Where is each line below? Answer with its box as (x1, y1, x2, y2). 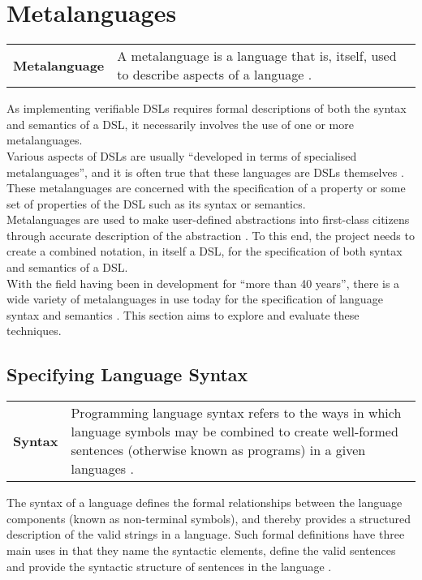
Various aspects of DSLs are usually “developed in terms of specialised (6, 147, 357, 164)
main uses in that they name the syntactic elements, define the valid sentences (6, 542, 396, 559)
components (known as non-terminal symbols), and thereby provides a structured (6, 509, 411, 526)
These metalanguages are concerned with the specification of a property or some (6, 179, 406, 196)
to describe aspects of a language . (117, 65, 312, 84)
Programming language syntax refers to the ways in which (71, 403, 402, 423)
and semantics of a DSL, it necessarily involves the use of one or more (6, 115, 354, 132)
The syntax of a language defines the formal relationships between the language (6, 494, 403, 511)
